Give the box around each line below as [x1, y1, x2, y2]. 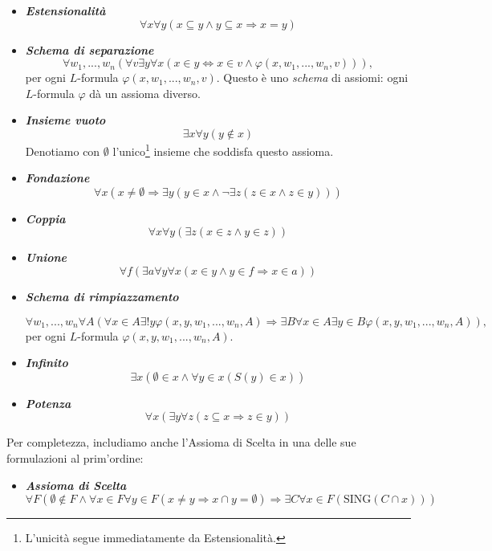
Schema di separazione [25, 41, 154, 58]
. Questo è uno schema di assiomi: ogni [216, 69, 409, 86]
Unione [25, 249, 67, 266]
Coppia [25, 210, 66, 227]
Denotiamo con [25, 142, 100, 159]
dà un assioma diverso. [89, 84, 201, 101]
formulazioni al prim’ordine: [6, 449, 144, 466]
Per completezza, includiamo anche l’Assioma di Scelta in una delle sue [6, 434, 356, 451]
